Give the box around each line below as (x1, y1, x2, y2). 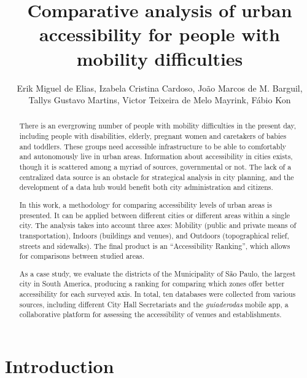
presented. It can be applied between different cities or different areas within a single (19, 210, 290, 220)
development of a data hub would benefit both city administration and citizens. (19, 182, 273, 192)
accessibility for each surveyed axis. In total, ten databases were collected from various (19, 289, 296, 299)
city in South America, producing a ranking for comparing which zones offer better (19, 278, 285, 289)
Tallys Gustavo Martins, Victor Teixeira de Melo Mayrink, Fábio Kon (28, 93, 291, 106)
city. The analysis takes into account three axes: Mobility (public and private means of (19, 220, 297, 230)
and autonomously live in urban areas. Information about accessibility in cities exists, (19, 151, 293, 162)
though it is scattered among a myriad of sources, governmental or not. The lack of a (19, 162, 292, 172)
